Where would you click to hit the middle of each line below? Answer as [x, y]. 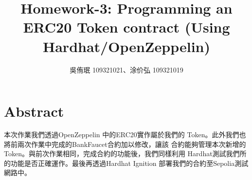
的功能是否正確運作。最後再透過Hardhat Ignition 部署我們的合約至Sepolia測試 [126, 163]
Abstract [34, 111]
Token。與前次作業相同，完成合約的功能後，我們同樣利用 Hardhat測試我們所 [125, 153]
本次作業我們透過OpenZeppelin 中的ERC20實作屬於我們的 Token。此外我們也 [125, 135]
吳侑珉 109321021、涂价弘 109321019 [126, 69]
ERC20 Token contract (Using [126, 27]
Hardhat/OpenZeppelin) [126, 46]
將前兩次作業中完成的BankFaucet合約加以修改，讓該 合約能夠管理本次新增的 [125, 144]
